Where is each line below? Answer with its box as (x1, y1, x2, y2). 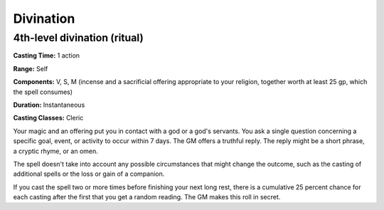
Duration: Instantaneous (13, 100, 85, 109)
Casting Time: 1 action (13, 51, 80, 60)
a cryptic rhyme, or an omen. (13, 147, 99, 155)
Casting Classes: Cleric (13, 114, 84, 122)
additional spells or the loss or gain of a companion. (13, 169, 165, 178)
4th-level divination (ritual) (13, 31, 144, 44)
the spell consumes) (13, 88, 73, 96)
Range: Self (13, 64, 48, 73)
